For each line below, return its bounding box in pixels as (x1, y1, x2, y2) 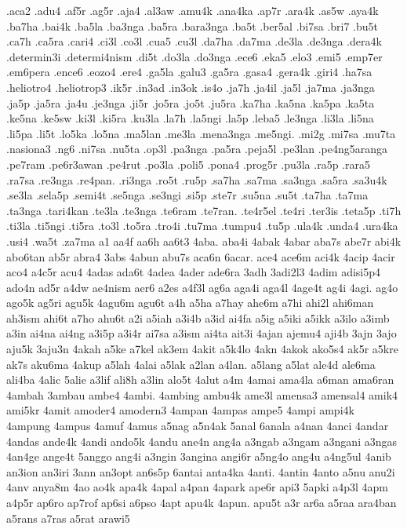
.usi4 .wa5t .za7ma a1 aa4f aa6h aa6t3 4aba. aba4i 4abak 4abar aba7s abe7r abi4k (6, 232, 402, 249)
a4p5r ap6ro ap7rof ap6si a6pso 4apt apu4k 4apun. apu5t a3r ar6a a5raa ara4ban (6, 494, 397, 510)
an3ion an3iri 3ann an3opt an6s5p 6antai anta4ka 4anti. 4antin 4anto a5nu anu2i (6, 463, 395, 480)
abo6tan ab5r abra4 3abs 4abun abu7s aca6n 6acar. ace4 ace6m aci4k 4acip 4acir (6, 248, 395, 264)
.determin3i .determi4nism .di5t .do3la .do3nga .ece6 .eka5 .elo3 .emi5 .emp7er (6, 48, 383, 64)
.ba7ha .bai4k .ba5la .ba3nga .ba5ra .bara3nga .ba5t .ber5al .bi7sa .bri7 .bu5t (6, 17, 379, 34)
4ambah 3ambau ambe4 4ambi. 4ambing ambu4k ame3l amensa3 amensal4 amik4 (6, 386, 398, 403)
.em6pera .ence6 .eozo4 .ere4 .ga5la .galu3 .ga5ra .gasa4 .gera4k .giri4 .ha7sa (6, 64, 372, 80)
